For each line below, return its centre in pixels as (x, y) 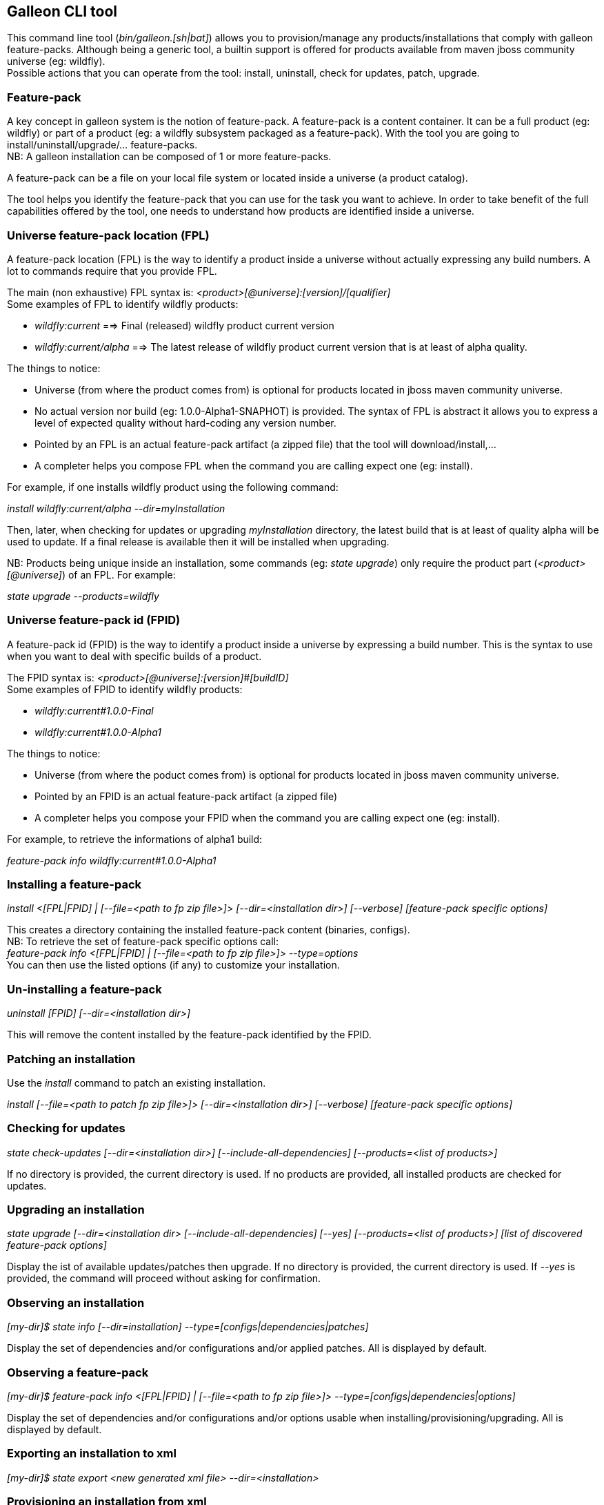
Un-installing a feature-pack (84, 989)
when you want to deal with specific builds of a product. (134, 656)
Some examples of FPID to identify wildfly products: (125, 689)
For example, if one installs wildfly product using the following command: (173, 487)
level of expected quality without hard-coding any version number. (185, 423)
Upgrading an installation (76, 1210)
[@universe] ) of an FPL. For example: (91, 574)
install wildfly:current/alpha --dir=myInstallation (116, 508)
